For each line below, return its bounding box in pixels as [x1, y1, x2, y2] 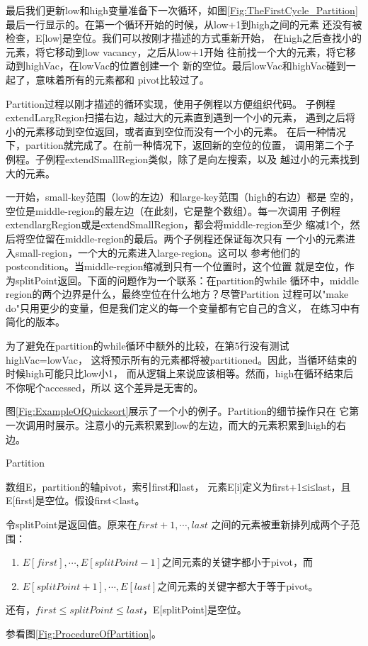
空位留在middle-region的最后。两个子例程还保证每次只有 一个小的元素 [25, 230, 345, 245]
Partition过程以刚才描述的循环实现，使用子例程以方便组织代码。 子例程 [6, 96, 335, 111]
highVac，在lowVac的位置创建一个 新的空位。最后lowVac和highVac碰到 [25, 58, 346, 73]
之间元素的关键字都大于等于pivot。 [157, 578, 318, 593]
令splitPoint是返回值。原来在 [6, 517, 137, 531]
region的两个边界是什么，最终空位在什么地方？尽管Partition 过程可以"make [6, 286, 349, 301]
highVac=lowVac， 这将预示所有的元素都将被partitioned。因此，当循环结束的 [6, 352, 357, 367]
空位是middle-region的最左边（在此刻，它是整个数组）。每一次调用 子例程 [6, 203, 340, 218]
